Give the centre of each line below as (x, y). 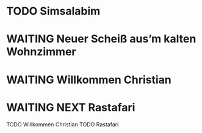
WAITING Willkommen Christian (89, 80)
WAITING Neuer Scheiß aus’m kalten (101, 39)
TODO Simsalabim (53, 11)
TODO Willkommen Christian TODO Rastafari (63, 124)
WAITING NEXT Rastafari (71, 107)
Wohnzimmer (41, 52)
